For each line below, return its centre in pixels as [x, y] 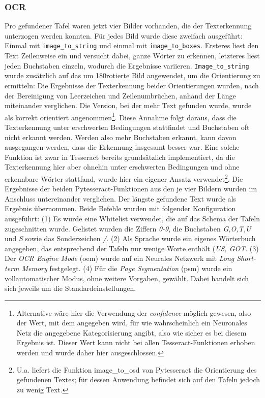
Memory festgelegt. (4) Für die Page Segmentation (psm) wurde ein [127, 268]
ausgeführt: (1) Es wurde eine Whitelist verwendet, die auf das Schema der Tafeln [132, 218]
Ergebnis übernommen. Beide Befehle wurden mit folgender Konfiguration [120, 208]
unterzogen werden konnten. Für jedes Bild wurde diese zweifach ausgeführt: [124, 35]
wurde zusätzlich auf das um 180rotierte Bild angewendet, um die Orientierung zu [132, 75]
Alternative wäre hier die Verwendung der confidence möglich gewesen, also [134, 312]
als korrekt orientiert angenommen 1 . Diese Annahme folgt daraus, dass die [121, 116]
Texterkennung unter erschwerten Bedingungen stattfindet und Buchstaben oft [127, 127]
